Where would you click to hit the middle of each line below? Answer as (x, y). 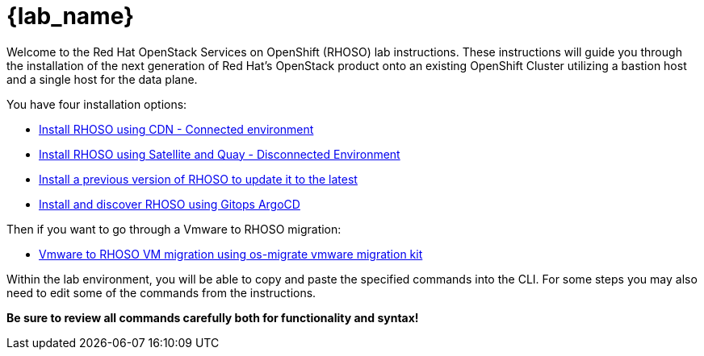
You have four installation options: (97, 104)
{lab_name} (71, 16)
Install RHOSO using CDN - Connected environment (176, 129)
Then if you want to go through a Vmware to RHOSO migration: (174, 229)
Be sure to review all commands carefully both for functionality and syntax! (213, 317)
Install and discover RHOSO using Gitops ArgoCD (170, 204)
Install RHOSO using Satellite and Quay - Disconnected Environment (220, 154)
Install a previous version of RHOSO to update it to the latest (198, 179)
